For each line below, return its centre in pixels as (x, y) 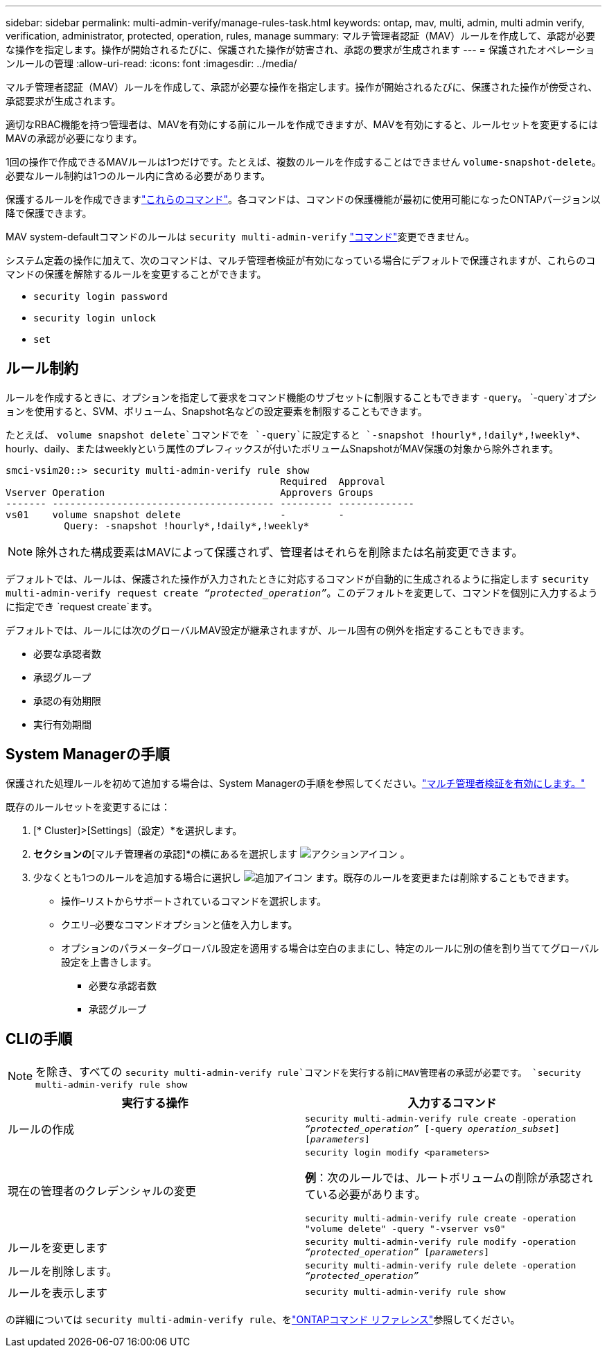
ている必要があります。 (366, 1194)
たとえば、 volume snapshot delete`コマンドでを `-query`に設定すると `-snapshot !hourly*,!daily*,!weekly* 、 (296, 434)
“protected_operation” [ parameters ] (397, 1252)
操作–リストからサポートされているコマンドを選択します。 (194, 901)
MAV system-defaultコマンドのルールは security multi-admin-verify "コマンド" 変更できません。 (240, 237)
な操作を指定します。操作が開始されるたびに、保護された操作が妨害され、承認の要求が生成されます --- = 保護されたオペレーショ (300, 50)
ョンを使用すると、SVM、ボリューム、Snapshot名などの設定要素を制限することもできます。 (217, 411)
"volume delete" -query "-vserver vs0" (405, 1228)
